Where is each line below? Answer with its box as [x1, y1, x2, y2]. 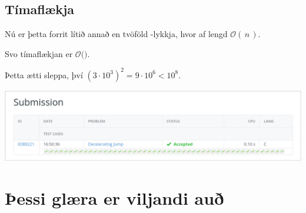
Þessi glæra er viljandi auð [5, 185, 224, 209]
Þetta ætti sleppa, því [5, 68, 83, 81]
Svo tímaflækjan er [5, 47, 73, 59]
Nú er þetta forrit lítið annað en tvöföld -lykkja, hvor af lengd [5, 28, 228, 40]
